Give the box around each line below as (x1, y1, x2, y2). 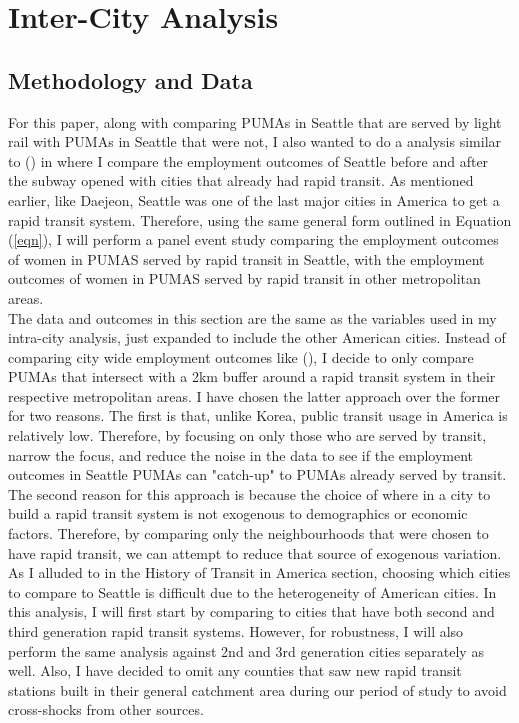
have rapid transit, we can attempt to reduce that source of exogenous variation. (8, 542, 502, 563)
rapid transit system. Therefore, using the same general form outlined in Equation (8, 209, 512, 230)
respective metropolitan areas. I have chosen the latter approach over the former (8, 385, 501, 406)
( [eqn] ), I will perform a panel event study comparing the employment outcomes (8, 229, 499, 250)
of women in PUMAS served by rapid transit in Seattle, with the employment (8, 248, 485, 269)
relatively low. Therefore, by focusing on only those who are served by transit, (8, 425, 487, 446)
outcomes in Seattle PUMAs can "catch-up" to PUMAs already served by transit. (8, 464, 507, 485)
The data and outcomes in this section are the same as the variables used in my (8, 307, 497, 328)
